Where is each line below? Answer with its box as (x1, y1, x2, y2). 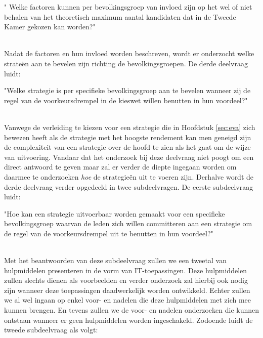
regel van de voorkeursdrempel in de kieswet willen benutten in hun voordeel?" (4, 95, 248, 105)
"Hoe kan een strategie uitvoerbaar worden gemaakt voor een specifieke (4, 208, 225, 219)
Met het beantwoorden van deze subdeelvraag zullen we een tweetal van (4, 255, 227, 266)
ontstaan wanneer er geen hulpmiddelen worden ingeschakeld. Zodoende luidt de (4, 314, 253, 325)
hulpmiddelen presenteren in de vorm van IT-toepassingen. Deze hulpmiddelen (4, 265, 247, 275)
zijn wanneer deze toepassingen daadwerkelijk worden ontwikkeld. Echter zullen (4, 284, 250, 295)
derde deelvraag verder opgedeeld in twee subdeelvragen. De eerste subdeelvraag (4, 181, 253, 192)
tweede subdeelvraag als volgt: (4, 324, 98, 335)
